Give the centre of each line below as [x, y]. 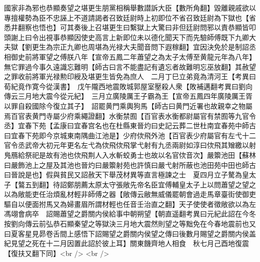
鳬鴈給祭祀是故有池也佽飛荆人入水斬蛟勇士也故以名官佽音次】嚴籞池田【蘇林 [130, 155]
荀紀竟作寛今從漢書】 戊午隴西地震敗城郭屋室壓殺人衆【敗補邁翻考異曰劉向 [128, 86]
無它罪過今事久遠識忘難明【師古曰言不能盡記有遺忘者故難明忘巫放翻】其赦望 [130, 66]
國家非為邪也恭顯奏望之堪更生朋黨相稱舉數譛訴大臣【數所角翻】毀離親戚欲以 [130, 8]
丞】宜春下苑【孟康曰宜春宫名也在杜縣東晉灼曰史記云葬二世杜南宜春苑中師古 [130, 125]
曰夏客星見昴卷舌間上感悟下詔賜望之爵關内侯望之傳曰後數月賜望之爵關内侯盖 [130, 233]
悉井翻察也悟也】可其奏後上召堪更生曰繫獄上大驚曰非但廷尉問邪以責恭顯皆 [126, 27]
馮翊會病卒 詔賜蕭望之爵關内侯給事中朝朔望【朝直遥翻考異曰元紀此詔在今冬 [130, 214]
